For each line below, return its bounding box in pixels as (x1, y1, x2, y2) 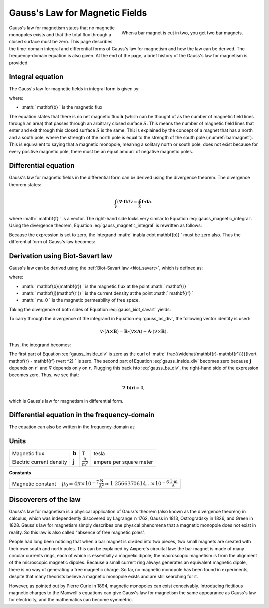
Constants (9, 469, 32, 476)
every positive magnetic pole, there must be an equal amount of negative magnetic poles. (9, 148, 194, 154)
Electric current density (12, 459, 67, 465)
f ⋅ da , (141, 199, 153, 204)
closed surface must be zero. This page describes (9, 39, 113, 45)
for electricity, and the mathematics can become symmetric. (9, 597, 133, 603)
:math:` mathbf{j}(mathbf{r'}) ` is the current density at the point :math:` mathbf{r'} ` (21, 290, 194, 296)
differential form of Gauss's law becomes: (9, 238, 96, 244)
